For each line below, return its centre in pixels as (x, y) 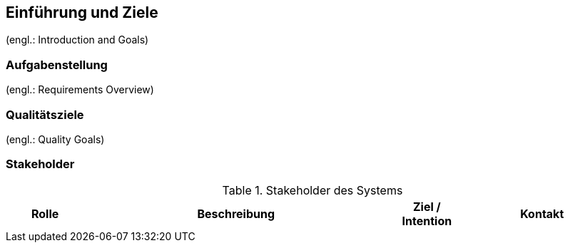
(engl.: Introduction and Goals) (77, 40)
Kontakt (542, 213)
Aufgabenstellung (57, 64)
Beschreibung (236, 213)
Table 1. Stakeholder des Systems (312, 190)
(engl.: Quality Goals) (55, 139)
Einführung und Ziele (82, 12)
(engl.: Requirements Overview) (80, 90)
